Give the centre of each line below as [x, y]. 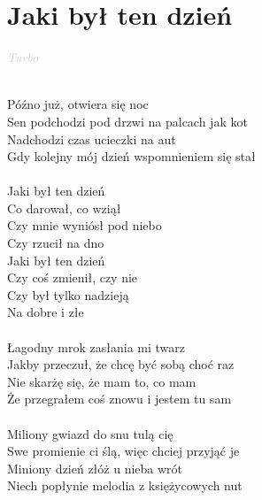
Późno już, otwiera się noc [78, 104]
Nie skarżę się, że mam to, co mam [102, 381]
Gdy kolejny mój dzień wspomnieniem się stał [131, 156]
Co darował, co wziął [64, 208]
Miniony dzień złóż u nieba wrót [95, 468]
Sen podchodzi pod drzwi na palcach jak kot [127, 121]
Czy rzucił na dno [56, 243]
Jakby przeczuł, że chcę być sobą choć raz [121, 364]
